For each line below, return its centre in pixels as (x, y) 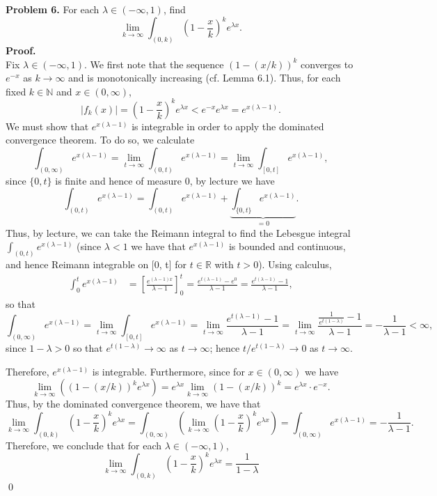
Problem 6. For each (53, 9)
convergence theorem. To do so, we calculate (100, 140)
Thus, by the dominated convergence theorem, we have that (133, 404)
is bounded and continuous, (287, 246)
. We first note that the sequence (154, 64)
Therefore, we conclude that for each (84, 445)
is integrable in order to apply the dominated (228, 126)
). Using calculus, (295, 264)
